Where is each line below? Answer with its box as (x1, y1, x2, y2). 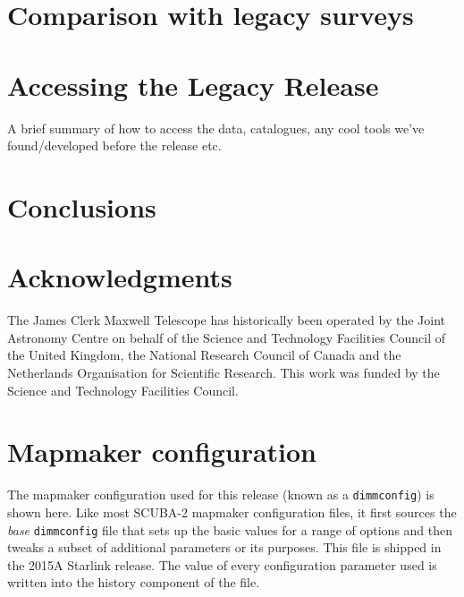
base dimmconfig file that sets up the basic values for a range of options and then (7, 520, 453, 539)
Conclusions (7, 188, 156, 225)
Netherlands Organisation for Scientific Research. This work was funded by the (7, 362, 440, 381)
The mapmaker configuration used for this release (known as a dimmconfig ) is (7, 485, 434, 504)
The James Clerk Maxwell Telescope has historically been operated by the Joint (7, 311, 445, 329)
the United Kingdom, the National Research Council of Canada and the (7, 345, 401, 364)
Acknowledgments (7, 259, 232, 295)
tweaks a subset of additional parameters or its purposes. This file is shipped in (7, 538, 442, 557)
